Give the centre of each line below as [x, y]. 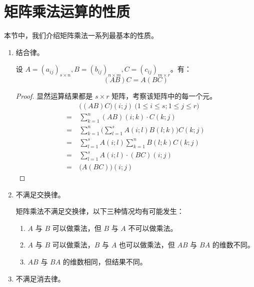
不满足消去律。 [40, 278]
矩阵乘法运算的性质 [67, 11]
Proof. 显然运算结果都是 [54, 96]
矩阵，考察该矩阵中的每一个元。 [164, 96]
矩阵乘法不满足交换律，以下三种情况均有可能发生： [100, 211]
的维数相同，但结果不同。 [105, 262]
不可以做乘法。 [153, 228]
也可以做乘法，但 [147, 245]
